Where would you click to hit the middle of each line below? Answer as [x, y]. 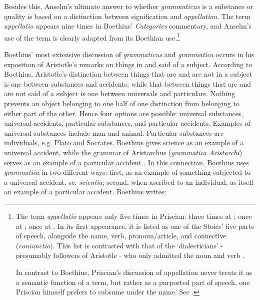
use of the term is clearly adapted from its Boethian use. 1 [92, 37]
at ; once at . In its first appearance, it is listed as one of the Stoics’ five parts [135, 226]
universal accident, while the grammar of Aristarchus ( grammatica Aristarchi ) [123, 152]
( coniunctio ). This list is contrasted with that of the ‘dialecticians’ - [119, 245]
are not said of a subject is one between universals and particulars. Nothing [120, 93]
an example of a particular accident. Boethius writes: [85, 192]
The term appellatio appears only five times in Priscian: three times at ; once [134, 216]
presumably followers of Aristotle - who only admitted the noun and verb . [130, 255]
